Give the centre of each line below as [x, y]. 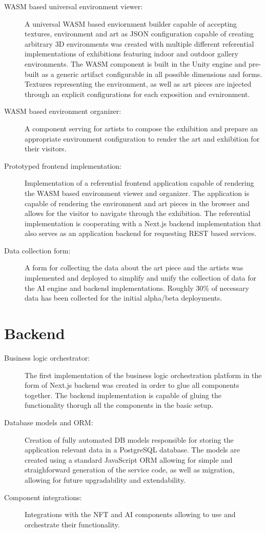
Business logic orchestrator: [47, 357]
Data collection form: [37, 250]
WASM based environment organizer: [63, 111]
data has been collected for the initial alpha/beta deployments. [124, 298]
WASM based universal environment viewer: [74, 6]
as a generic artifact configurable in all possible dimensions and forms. [152, 74]
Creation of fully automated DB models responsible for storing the [129, 439]
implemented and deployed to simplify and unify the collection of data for [141, 278]
